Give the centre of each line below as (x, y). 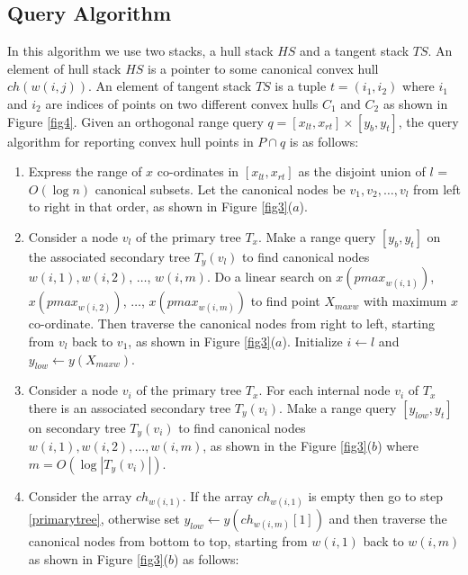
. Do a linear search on (269, 277)
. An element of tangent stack (170, 86)
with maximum (405, 301)
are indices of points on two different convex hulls (182, 103)
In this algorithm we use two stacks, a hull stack (140, 51)
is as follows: (324, 141)
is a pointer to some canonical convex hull (263, 68)
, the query (428, 121)
